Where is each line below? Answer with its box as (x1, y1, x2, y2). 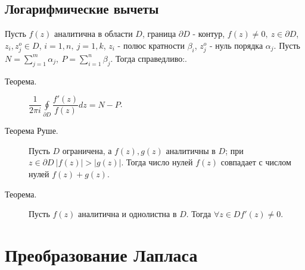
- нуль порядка (210, 39, 263, 51)
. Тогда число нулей (121, 156, 193, 168)
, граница (142, 27, 176, 40)
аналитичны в (166, 144, 216, 156)
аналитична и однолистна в (78, 208, 177, 220)
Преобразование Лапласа (5, 242, 198, 266)
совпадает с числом (220, 156, 291, 168)
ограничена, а (62, 144, 112, 156)
